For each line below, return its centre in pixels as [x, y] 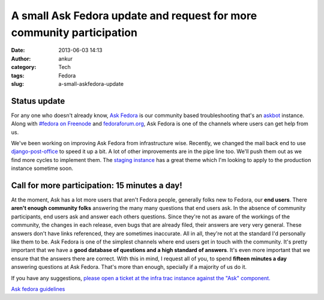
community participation [74, 32]
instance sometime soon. [42, 169]
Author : [21, 58]
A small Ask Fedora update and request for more [134, 16]
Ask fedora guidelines [38, 289]
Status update [38, 101]
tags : [18, 76]
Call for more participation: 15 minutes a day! [97, 185]
